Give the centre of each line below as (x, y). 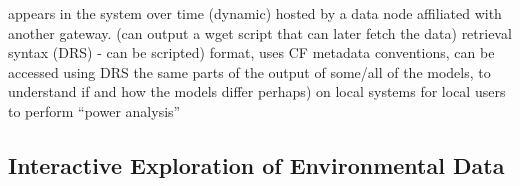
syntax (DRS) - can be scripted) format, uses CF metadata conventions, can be (251, 52)
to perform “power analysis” (94, 110)
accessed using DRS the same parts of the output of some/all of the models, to (249, 71)
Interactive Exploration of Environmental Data (256, 164)
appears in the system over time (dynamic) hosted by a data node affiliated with (255, 13)
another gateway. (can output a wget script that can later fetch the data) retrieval (260, 32)
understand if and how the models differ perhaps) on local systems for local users (257, 91)
